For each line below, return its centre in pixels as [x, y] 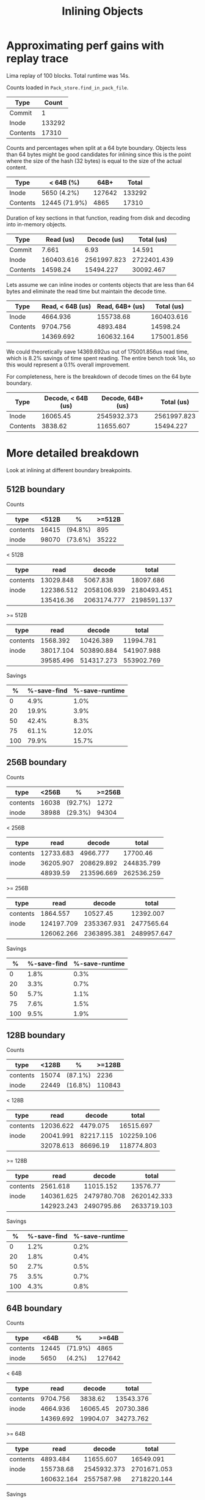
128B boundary [36, 1035]
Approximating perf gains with [85, 46]
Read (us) [60, 239]
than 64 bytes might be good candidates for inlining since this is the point [99, 154]
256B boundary [37, 763]
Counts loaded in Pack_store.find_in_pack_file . [68, 87]
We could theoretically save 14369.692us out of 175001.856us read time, [98, 351]
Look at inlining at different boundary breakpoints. [69, 470]
